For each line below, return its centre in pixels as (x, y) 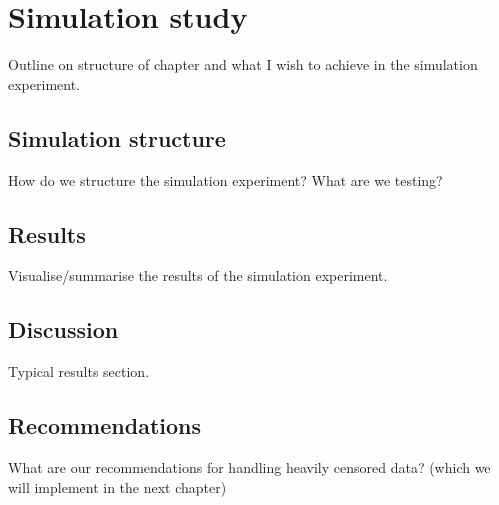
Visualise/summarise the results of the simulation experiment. (198, 275)
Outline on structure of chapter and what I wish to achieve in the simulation (243, 64)
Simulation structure (117, 137)
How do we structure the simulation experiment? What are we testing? (225, 179)
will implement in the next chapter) (117, 486)
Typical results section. (79, 371)
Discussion (63, 329)
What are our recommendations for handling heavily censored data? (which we (249, 466)
